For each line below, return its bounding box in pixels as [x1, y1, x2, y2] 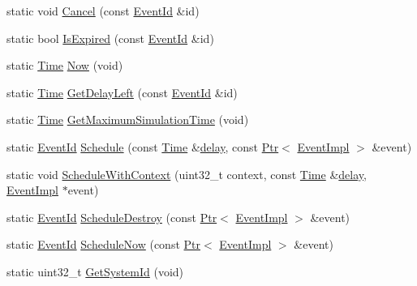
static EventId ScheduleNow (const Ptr [6, 236, 200, 253]
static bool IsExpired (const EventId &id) [6, 29, 214, 46]
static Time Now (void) [6, 57, 123, 74]
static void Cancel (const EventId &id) [6, 2, 200, 19]
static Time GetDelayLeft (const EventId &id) [6, 83, 238, 100]
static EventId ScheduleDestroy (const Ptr [6, 208, 217, 225]
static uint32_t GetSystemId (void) [6, 263, 184, 280]
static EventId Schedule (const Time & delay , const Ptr [6, 138, 279, 155]
